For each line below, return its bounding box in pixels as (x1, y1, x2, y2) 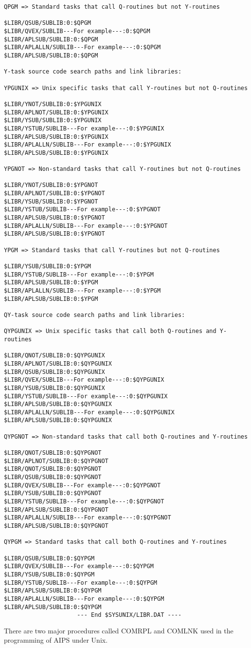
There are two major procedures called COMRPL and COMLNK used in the (4, 625, 233, 635)
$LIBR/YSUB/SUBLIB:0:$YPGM (4, 263, 91, 270)
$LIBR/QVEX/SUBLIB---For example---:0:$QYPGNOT (4, 481, 161, 489)
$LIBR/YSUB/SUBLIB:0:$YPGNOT (4, 198, 98, 205)
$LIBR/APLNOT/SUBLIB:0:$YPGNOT (4, 190, 105, 197)
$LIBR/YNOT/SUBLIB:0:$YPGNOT (4, 182, 98, 189)
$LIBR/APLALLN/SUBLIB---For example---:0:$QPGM (4, 44, 161, 51)
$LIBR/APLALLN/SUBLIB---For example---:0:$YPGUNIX (4, 141, 171, 148)
